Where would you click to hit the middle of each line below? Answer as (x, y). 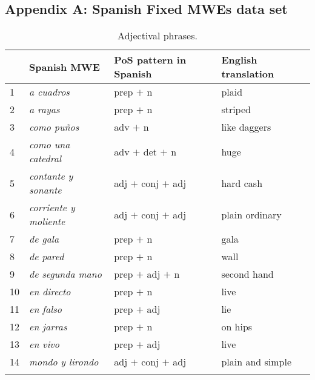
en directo (50, 292)
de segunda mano (65, 274)
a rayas (45, 110)
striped (236, 110)
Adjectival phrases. (157, 36)
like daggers (246, 127)
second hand (247, 274)
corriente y (52, 208)
